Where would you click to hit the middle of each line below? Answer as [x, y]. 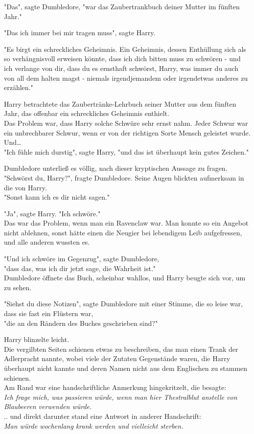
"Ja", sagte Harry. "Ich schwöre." [52, 213]
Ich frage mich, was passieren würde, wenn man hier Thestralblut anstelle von [121, 397]
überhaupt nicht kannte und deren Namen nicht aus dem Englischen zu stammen [126, 368]
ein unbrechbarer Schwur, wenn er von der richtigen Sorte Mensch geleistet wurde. [127, 132]
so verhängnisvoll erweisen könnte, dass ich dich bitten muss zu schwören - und [122, 58]
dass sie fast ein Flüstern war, [49, 313]
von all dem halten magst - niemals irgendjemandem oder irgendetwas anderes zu [126, 78]
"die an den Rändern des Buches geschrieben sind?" [81, 323]
